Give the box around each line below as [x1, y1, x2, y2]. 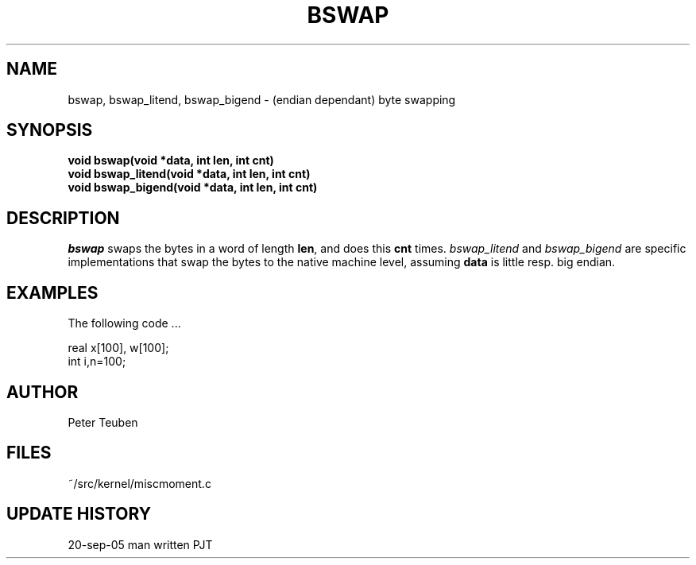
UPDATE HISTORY [6, 504, 152, 524]
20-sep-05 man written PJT [68, 537, 213, 551]
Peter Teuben [68, 415, 138, 429]
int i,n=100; [68, 354, 126, 369]
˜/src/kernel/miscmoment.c [68, 476, 211, 490]
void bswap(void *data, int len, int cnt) [68, 153, 274, 168]
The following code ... [68, 316, 181, 331]
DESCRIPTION [6, 207, 120, 228]
